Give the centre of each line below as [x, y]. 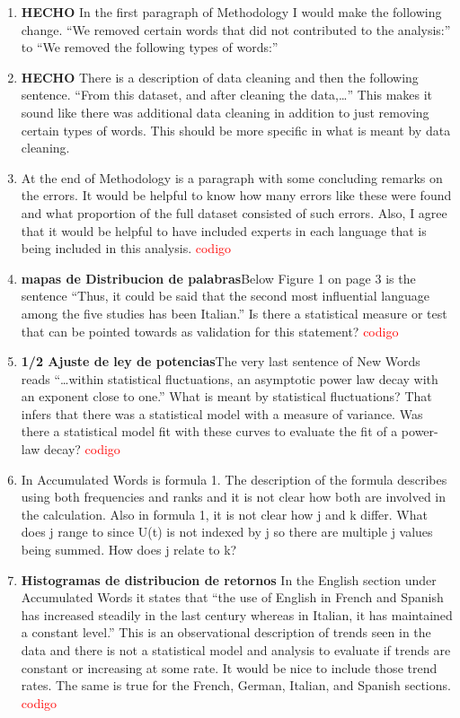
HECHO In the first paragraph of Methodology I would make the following [231, 12]
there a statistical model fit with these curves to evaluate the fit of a [209, 431]
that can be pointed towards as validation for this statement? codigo [210, 331]
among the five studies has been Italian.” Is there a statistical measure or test [234, 313]
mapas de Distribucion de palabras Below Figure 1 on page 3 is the [218, 278]
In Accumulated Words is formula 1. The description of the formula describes [234, 479]
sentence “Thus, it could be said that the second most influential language [225, 296]
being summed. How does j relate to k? [129, 550]
